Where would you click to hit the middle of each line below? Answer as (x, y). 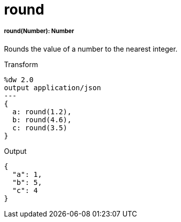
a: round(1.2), (42, 112)
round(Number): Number (39, 31)
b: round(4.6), (42, 120)
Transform (21, 64)
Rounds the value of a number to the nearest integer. (91, 49)
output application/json (52, 87)
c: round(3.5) (40, 128)
